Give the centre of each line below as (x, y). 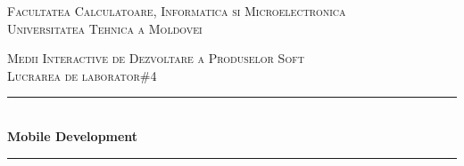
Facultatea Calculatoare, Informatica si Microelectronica (177, 11)
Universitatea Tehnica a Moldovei (105, 28)
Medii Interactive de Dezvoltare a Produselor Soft (156, 58)
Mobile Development (73, 135)
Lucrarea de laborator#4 (82, 75)
